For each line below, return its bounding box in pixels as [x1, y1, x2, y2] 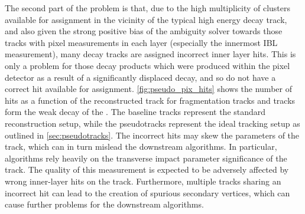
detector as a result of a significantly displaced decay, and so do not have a [5, 71, 276, 83]
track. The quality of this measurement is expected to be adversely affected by [5, 163, 289, 176]
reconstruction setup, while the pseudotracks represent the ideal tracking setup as [5, 117, 300, 129]
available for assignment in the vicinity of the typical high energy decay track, [5, 13, 287, 25]
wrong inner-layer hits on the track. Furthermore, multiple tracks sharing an [5, 175, 281, 187]
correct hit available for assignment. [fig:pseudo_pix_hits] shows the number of [5, 83, 292, 95]
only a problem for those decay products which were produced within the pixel [5, 59, 290, 71]
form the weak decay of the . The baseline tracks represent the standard [5, 106, 266, 118]
